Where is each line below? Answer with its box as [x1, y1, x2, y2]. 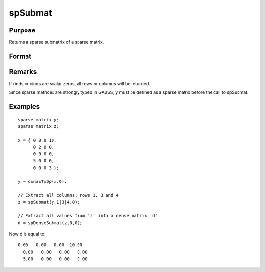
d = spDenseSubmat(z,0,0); [18, 220, 83, 226]
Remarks [9, 67, 37, 76]
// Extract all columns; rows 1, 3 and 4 [18, 192, 119, 198]
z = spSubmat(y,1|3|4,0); [18, 199, 80, 205]
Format [9, 52, 32, 60]
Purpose [9, 26, 36, 34]
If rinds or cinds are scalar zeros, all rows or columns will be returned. [9, 80, 151, 86]
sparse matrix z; [18, 123, 59, 129]
